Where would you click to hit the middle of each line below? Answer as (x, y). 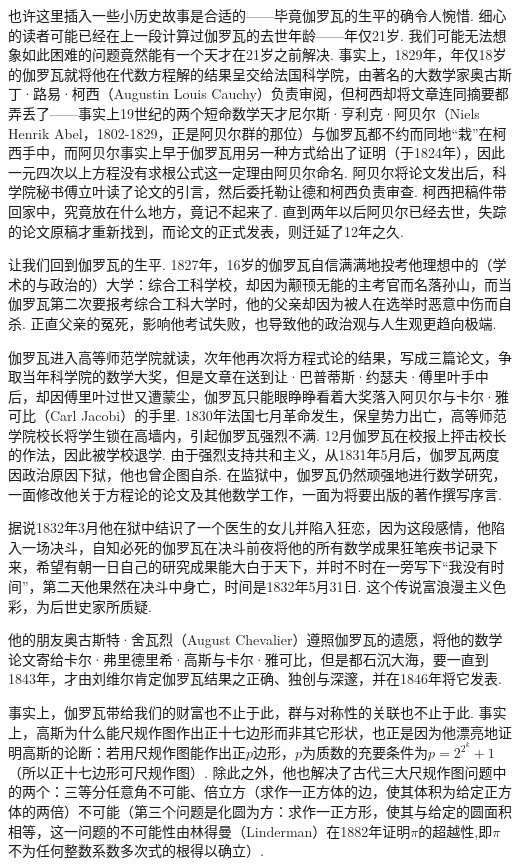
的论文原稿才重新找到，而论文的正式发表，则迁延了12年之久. (206, 230)
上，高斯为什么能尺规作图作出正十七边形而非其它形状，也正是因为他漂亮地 (253, 731)
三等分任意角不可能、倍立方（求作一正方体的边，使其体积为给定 (273, 791)
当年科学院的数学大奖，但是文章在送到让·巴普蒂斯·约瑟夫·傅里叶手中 (255, 376)
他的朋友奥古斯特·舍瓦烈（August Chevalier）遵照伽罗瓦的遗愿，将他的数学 (255, 639)
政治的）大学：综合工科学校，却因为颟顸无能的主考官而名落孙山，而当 (280, 283)
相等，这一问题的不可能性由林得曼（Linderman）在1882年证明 (209, 830)
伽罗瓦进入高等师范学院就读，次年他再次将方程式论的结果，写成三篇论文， (253, 356)
